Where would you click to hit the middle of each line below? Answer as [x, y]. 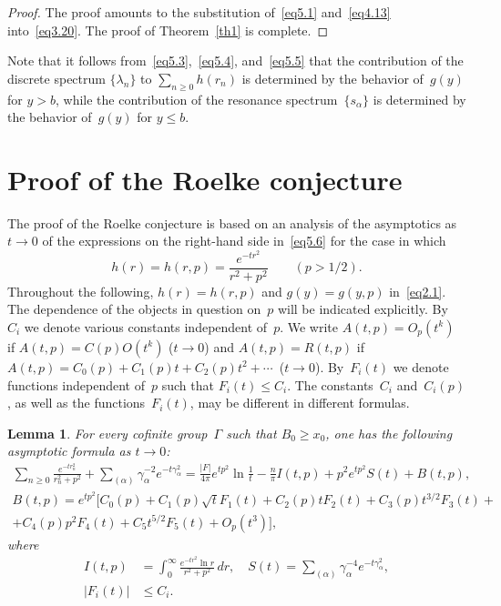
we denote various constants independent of [146, 326]
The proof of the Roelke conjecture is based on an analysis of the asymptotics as [232, 222]
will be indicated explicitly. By [363, 309]
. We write [309, 326]
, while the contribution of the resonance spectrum [196, 99]
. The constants [330, 384]
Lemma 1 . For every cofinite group [107, 433]
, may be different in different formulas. [300, 403]
